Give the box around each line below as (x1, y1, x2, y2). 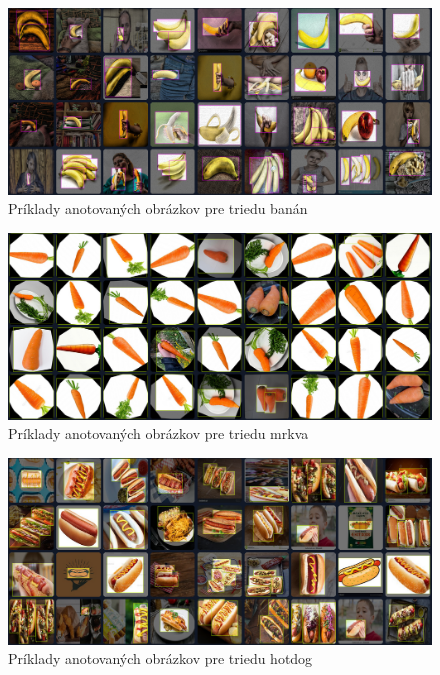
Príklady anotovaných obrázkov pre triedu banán (8, 198, 308, 219)
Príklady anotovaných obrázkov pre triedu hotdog (8, 648, 313, 669)
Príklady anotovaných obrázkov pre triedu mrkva (8, 423, 309, 444)
